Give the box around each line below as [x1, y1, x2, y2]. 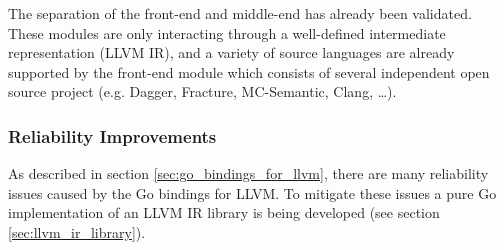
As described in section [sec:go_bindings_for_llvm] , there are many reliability [8, 163, 489, 184]
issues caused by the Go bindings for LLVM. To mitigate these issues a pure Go [8, 182, 497, 203]
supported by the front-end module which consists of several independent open [8, 61, 490, 82]
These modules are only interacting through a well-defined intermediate [8, 22, 446, 43]
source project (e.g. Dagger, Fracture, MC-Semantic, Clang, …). [8, 81, 397, 102]
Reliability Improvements [8, 123, 217, 148]
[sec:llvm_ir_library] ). [8, 221, 146, 242]
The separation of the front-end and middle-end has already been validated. [8, 3, 472, 23]
